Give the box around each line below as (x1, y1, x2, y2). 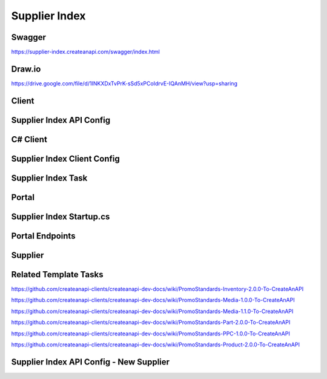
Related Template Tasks (11, 269, 104, 280)
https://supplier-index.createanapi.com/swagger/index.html (11, 48, 160, 56)
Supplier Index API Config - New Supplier (11, 357, 170, 367)
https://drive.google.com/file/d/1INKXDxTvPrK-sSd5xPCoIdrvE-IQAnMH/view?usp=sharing (11, 79, 237, 87)
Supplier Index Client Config (11, 153, 121, 163)
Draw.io (11, 64, 41, 74)
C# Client (11, 134, 48, 145)
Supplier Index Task (11, 173, 88, 183)
